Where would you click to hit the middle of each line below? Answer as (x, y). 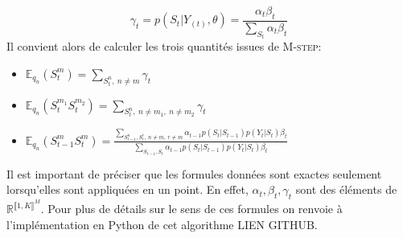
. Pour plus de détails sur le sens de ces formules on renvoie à (191, 209)
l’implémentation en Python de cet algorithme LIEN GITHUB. (162, 224)
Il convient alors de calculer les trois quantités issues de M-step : (164, 46)
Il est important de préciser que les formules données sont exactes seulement (194, 173)
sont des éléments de (346, 189)
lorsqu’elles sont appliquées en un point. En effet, (127, 189)
